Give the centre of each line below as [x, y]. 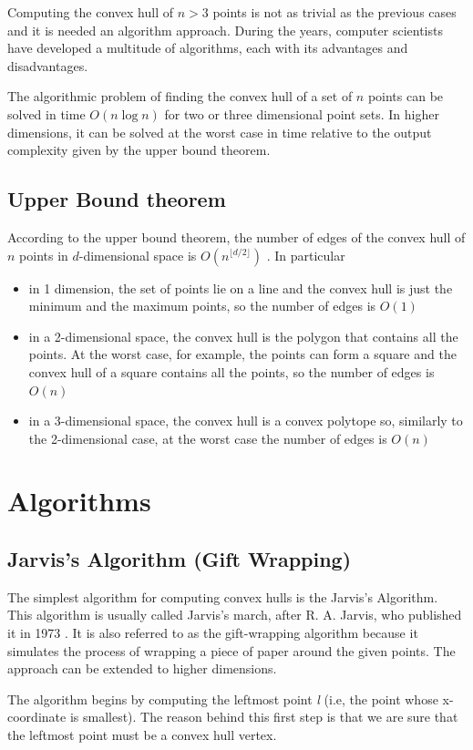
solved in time [46, 113]
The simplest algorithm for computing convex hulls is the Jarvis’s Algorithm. [223, 596]
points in [44, 255]
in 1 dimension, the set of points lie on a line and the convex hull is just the [241, 288]
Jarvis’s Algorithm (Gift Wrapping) [180, 559]
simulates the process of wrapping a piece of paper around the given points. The [231, 650]
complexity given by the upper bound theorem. [139, 150]
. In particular [306, 255]
